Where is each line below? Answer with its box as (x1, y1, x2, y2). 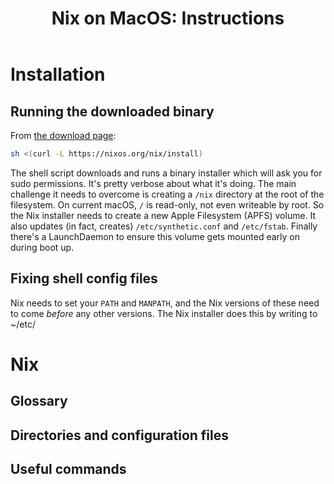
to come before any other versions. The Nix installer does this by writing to (10, 307, 318, 319)
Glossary (10, 393, 68, 410)
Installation (10, 63, 106, 86)
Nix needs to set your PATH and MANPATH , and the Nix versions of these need (10, 297, 320, 309)
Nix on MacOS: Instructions (51, 7, 285, 30)
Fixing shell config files (10, 270, 158, 287)
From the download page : (10, 130, 117, 141)
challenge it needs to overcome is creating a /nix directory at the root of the (10, 188, 325, 200)
